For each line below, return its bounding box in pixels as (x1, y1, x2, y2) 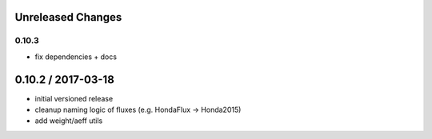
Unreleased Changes (14, 10, 122, 24)
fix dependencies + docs (34, 52, 118, 62)
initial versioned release (34, 93, 114, 103)
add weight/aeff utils (34, 116, 103, 125)
